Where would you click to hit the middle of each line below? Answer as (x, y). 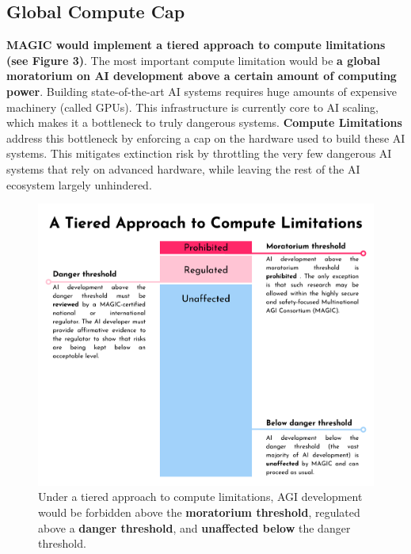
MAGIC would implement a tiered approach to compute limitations (196, 45)
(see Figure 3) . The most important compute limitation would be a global (194, 60)
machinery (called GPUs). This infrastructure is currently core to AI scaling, (192, 107)
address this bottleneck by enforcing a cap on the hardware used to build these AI (206, 138)
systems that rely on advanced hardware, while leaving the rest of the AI (183, 168)
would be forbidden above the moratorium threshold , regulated (199, 512)
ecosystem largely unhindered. (79, 184)
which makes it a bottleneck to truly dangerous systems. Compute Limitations (204, 122)
